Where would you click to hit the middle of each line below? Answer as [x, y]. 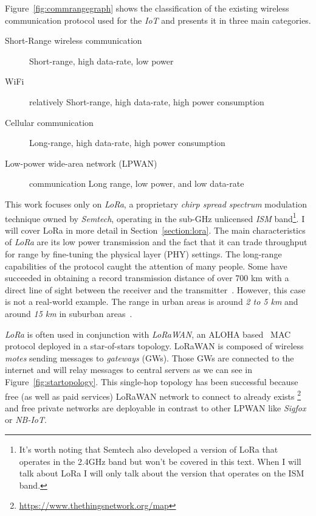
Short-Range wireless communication [74, 40]
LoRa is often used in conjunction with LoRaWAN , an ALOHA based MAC [148, 334]
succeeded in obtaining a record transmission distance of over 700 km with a [147, 278]
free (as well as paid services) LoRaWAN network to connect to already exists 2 [153, 395]
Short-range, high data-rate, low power [101, 61]
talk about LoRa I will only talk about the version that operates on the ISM [162, 473]
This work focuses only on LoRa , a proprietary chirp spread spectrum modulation [156, 204]
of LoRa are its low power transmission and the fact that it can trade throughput [156, 242]
